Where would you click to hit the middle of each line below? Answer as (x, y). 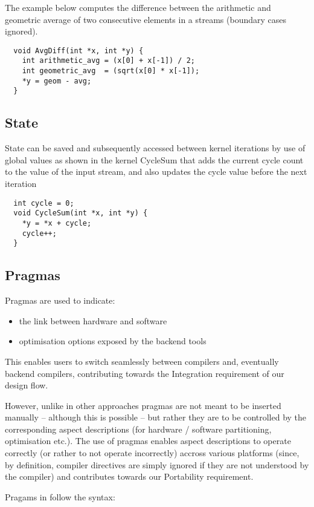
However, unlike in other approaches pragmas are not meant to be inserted (143, 405)
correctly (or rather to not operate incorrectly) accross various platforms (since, (152, 453)
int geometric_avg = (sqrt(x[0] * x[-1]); (111, 71)
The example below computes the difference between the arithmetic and (138, 7)
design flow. (27, 385)
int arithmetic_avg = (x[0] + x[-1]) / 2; (108, 61)
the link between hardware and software (93, 320)
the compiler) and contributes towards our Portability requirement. (129, 476)
